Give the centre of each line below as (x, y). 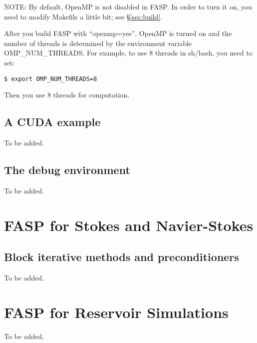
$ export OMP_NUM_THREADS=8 (51, 79)
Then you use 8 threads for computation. (67, 95)
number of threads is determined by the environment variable (98, 43)
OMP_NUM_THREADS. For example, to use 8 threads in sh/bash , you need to (128, 53)
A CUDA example (52, 122)
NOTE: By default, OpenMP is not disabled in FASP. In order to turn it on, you (128, 6)
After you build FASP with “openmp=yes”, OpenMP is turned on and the (118, 33)
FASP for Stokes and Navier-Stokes (129, 225)
